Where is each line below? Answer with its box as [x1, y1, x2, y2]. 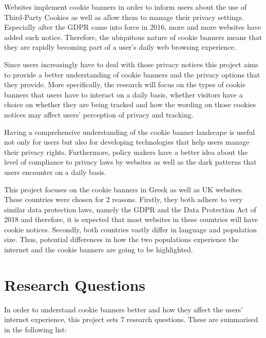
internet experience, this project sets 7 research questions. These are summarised [4, 314, 258, 325]
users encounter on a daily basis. [4, 166, 106, 177]
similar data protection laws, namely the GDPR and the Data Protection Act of [4, 204, 256, 214]
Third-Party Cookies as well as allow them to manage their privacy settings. [4, 11, 244, 22]
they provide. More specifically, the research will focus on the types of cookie [4, 79, 246, 90]
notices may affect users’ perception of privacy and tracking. [4, 109, 194, 120]
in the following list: [4, 324, 67, 334]
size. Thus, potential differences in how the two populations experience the [4, 234, 239, 245]
